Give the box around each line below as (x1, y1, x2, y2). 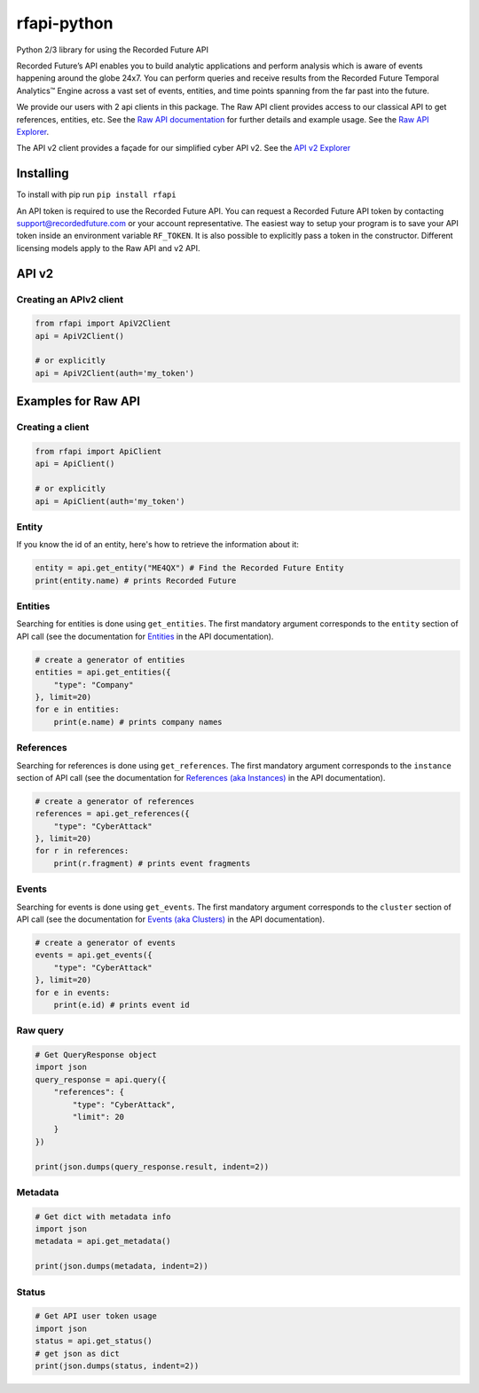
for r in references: (35, 846, 130, 856)
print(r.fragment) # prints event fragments (53, 858, 251, 869)
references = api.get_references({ (35, 808, 190, 819)
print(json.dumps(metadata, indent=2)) (35, 1261, 208, 1271)
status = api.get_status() (35, 1336, 153, 1346)
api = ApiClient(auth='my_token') (35, 496, 185, 506)
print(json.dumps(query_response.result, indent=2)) (35, 1161, 270, 1171)
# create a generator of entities (35, 655, 185, 665)
